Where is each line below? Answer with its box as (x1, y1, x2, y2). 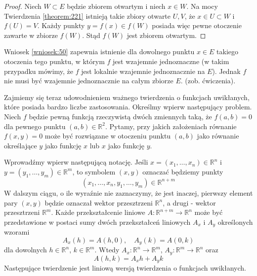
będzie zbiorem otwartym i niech (67, 1, 166, 11)
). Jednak (212, 66, 241, 76)
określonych (217, 216, 253, 227)
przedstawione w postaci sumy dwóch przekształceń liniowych (4, 216, 191, 227)
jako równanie (197, 131, 239, 141)
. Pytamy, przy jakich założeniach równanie (105, 121, 237, 131)
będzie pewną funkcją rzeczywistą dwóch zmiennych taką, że (29, 111, 212, 121)
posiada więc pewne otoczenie (152, 20, 242, 31)
